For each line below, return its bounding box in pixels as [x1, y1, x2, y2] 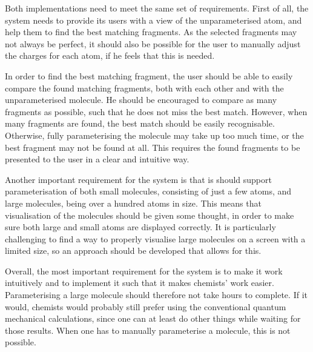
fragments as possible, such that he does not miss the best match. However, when [5, 105, 308, 118]
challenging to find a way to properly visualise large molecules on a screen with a [5, 232, 306, 245]
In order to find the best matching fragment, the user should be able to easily [5, 69, 293, 82]
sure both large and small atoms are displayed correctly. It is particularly [5, 221, 276, 233]
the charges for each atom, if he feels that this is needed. [5, 49, 215, 62]
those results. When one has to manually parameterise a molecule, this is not [5, 324, 291, 336]
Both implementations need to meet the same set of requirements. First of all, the [5, 2, 309, 14]
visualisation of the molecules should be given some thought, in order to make [5, 208, 294, 221]
